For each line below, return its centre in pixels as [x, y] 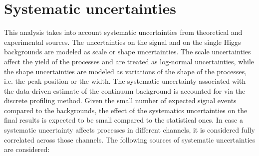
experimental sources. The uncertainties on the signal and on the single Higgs [123, 42]
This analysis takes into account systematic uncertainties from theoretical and [123, 32]
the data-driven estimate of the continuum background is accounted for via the [125, 90]
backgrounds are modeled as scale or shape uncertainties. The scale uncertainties [128, 52]
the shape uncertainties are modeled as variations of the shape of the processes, [126, 71]
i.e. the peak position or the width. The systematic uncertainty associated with [125, 81]
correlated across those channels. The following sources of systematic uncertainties [130, 139]
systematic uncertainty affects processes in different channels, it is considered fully [129, 130]
